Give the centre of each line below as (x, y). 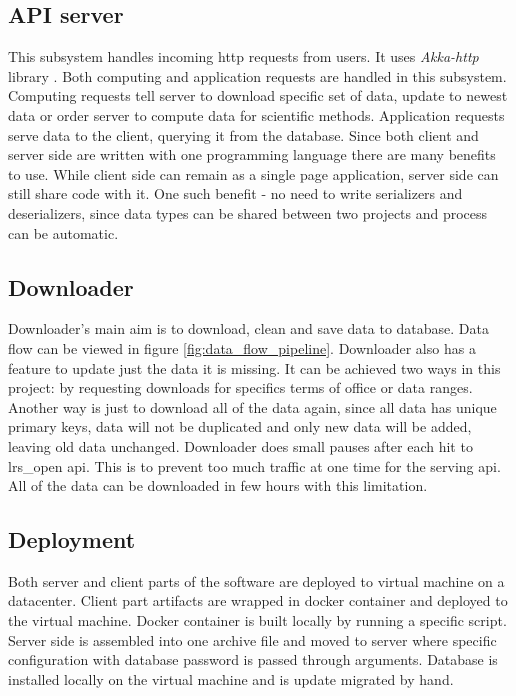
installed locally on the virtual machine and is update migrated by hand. (231, 678)
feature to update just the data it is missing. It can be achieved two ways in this (254, 367)
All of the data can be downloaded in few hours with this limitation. (218, 485)
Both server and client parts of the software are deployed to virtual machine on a (256, 580)
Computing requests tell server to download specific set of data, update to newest (258, 95)
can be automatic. (63, 232)
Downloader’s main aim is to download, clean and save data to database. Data (248, 328)
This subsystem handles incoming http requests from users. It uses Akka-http (243, 56)
